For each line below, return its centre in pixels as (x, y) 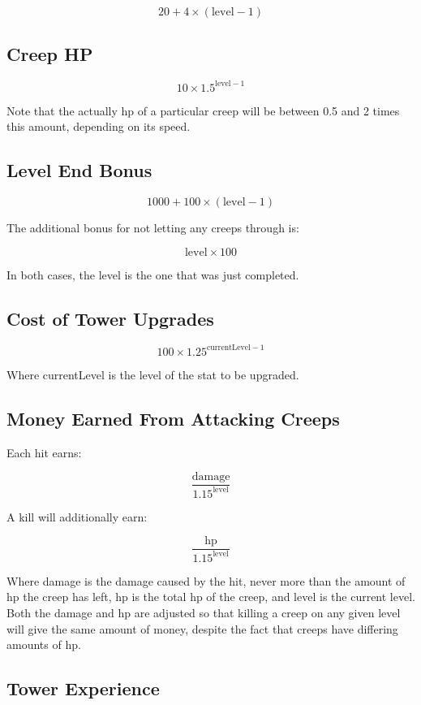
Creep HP (50, 54)
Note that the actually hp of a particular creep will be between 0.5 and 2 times (203, 110)
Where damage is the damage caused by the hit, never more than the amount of (206, 580)
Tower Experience (83, 688)
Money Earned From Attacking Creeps (173, 418)
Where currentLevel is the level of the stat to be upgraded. (153, 374)
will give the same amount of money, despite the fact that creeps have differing (202, 628)
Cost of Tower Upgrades (110, 318)
